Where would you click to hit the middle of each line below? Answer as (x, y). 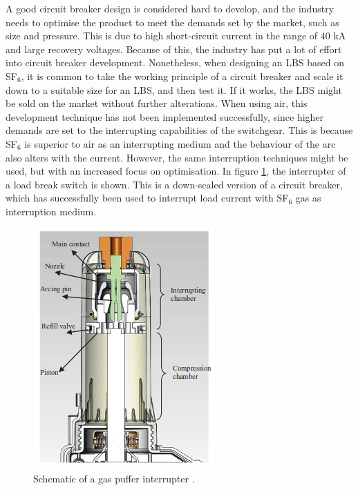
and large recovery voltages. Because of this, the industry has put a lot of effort (174, 49)
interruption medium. (51, 211)
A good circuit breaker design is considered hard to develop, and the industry (170, 8)
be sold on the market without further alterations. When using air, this (157, 103)
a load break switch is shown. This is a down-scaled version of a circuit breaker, (174, 184)
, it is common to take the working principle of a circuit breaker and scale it (182, 76)
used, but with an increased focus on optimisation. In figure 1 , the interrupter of (176, 171)
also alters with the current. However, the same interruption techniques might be (177, 157)
